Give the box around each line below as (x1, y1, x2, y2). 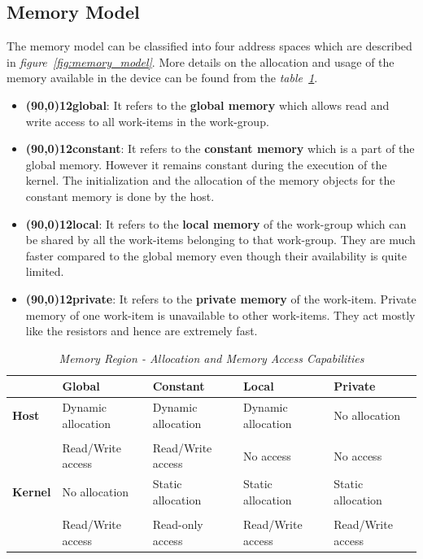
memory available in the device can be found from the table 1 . (7, 69, 318, 86)
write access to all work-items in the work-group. (25, 112, 269, 129)
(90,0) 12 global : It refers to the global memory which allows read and (25, 96, 390, 113)
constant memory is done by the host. (25, 187, 215, 204)
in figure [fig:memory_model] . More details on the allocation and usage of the (7, 53, 395, 70)
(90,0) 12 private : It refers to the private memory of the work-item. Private (25, 290, 416, 307)
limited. (25, 263, 64, 280)
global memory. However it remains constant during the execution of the (25, 155, 387, 173)
